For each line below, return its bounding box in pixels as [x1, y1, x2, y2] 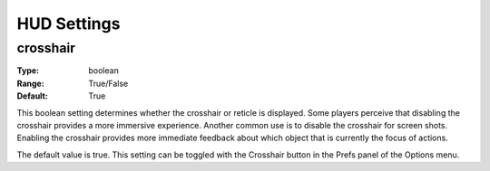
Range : [16, 78, 44, 89]
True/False [88, 78, 129, 89]
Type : [16, 65, 40, 76]
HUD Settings [16, 14, 121, 33]
